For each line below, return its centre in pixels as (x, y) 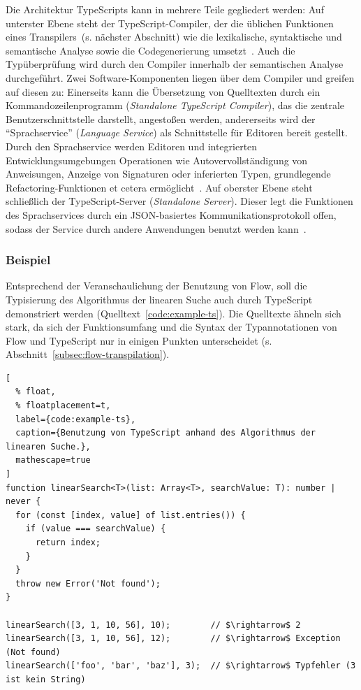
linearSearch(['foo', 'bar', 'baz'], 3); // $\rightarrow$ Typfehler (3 (181, 666)
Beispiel (28, 260)
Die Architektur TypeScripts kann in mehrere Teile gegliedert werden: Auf (165, 9)
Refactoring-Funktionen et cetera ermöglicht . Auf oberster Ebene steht (159, 187)
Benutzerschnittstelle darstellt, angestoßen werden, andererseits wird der (161, 118)
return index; (68, 542)
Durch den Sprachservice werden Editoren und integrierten (132, 146)
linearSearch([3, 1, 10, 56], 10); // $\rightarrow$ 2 (153, 625)
